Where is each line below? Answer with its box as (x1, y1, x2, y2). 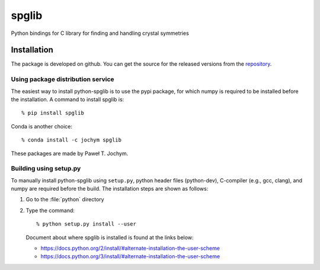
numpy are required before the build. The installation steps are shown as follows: (11, 185, 209, 192)
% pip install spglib (21, 110, 84, 117)
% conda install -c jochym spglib (21, 137, 121, 143)
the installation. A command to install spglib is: (11, 95, 124, 103)
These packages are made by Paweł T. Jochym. (11, 150, 129, 157)
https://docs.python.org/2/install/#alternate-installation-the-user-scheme (40, 245, 220, 252)
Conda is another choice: (11, 123, 72, 130)
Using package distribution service (11, 75, 115, 83)
